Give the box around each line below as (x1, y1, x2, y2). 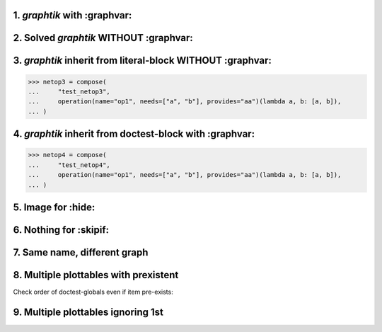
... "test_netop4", (28, 161, 111, 169)
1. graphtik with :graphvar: (13, 9, 132, 21)
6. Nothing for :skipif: (13, 224, 110, 236)
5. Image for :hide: (13, 201, 95, 213)
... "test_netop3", (28, 88, 111, 96)
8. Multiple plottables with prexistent (13, 269, 179, 281)
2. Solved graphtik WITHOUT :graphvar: (13, 32, 194, 44)
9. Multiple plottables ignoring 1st (13, 306, 164, 318)
